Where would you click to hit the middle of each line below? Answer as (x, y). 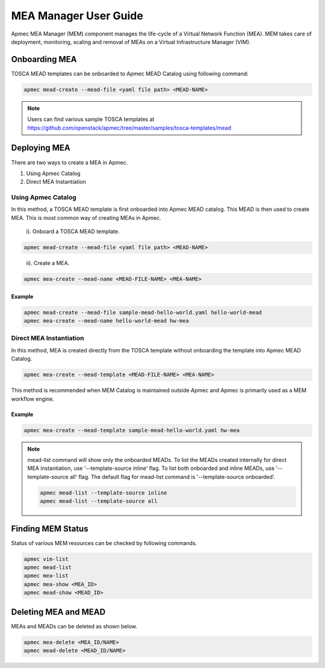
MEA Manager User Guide (77, 16)
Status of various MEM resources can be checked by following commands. (104, 543)
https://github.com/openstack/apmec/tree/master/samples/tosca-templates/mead (129, 128)
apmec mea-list (46, 576)
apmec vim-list (46, 559)
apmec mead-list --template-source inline (104, 493)
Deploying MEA (41, 148)
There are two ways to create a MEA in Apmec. (70, 162)
